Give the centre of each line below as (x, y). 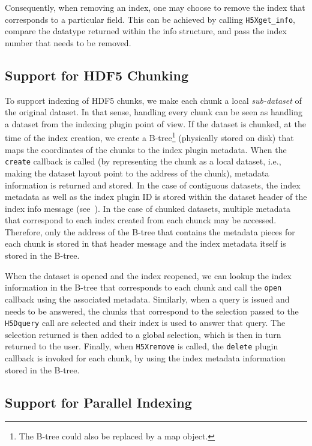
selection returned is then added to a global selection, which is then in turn (143, 334)
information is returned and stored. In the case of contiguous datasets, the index (153, 185)
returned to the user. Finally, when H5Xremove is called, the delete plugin (142, 346)
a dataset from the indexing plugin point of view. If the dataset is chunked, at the (155, 123)
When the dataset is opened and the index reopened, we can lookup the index (148, 275)
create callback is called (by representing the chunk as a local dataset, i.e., (143, 161)
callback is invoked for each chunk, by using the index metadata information (145, 358)
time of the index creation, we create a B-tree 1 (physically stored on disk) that (149, 137)
